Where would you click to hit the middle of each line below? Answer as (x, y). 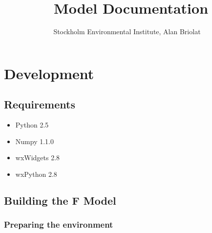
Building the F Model (60, 200)
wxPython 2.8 (36, 174)
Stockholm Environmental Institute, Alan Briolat (127, 32)
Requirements (40, 104)
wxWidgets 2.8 (38, 158)
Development (49, 73)
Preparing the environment (59, 224)
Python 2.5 (32, 125)
